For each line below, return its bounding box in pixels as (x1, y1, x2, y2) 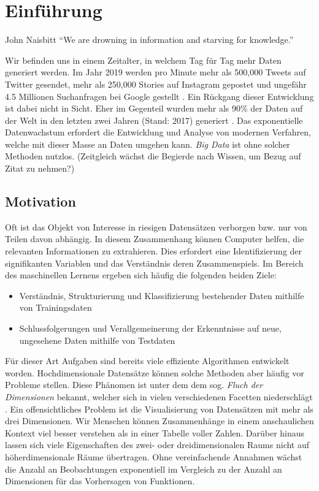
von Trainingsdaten (19, 301, 92, 314)
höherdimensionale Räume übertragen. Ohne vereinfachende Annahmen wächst (5, 450, 302, 463)
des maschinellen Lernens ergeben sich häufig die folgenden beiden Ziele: (5, 268, 277, 281)
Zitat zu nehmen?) (5, 162, 75, 175)
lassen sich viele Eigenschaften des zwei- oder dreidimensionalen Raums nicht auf (5, 438, 310, 451)
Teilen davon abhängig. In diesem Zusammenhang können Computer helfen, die (5, 232, 304, 245)
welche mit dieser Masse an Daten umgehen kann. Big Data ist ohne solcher (5, 137, 290, 150)
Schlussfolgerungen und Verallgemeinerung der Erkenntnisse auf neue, (19, 322, 282, 335)
